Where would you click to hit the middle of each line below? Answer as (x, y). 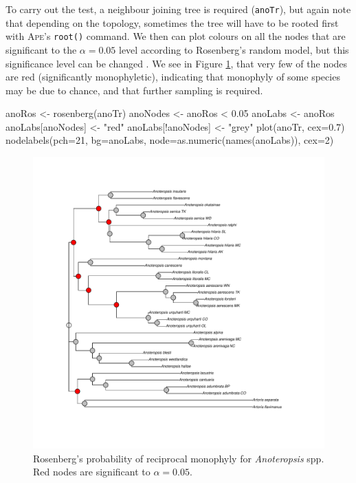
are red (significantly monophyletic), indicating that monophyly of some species (173, 77)
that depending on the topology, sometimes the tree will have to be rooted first (172, 22)
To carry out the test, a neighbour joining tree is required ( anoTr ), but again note (178, 9)
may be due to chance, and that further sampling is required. (134, 90)
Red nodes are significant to (92, 472)
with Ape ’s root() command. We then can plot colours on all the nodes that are (176, 36)
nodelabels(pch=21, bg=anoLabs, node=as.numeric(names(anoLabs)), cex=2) (170, 140)
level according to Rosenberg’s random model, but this (234, 49)
